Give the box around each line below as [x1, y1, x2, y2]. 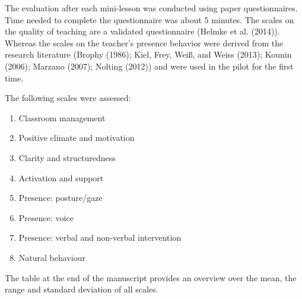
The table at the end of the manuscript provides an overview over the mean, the [5, 271, 297, 284]
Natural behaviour [18, 251, 85, 263]
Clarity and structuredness [18, 151, 116, 163]
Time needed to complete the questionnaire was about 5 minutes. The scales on [5, 13, 294, 26]
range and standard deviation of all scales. [5, 283, 158, 295]
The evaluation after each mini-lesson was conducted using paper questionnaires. [5, 2, 298, 14]
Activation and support [18, 171, 104, 184]
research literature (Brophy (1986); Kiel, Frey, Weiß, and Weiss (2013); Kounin [5, 48, 292, 61]
